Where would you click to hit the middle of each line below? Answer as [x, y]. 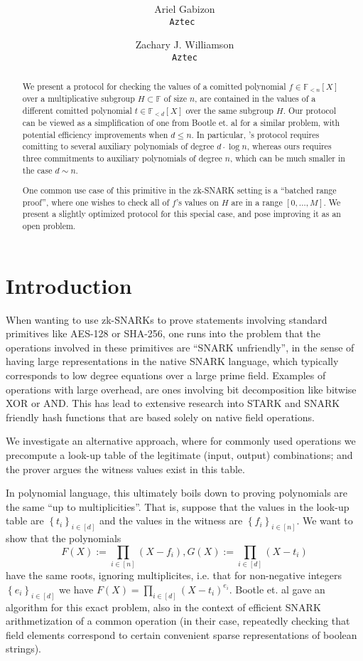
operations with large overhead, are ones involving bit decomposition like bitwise [181, 389]
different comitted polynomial [77, 111]
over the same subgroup [229, 111]
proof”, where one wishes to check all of [96, 202]
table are [25, 520]
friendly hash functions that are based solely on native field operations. [160, 417]
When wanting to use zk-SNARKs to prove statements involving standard [167, 319]
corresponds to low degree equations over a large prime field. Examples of [166, 375]
